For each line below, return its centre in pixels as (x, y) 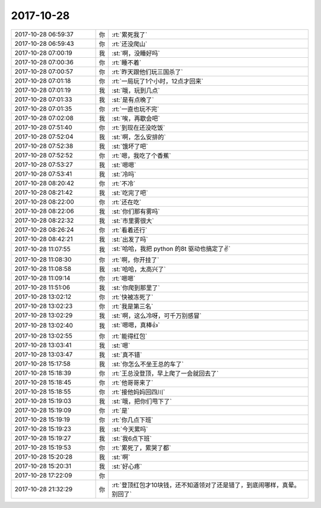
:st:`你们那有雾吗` (136, 211)
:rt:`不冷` (124, 183)
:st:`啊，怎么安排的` (139, 137)
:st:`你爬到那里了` (136, 288)
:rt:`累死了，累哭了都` (142, 448)
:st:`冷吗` (124, 174)
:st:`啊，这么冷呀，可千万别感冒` (157, 316)
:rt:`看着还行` (130, 230)
